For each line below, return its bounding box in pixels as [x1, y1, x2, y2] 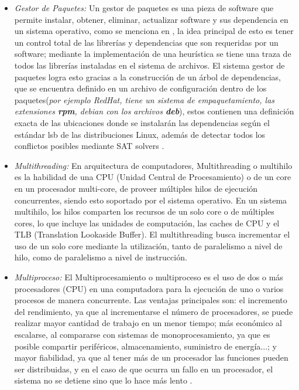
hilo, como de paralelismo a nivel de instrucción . [14, 251, 187, 263]
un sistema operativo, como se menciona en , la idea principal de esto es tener [14, 25, 294, 37]
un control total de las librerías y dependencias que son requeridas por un [14, 36, 279, 48]
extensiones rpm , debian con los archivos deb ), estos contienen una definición [14, 105, 294, 117]
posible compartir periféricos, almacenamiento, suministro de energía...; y [14, 340, 277, 352]
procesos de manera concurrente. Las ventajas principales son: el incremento [14, 294, 287, 306]
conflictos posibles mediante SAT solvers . [14, 140, 164, 152]
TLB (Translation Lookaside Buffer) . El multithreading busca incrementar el [14, 228, 290, 240]
